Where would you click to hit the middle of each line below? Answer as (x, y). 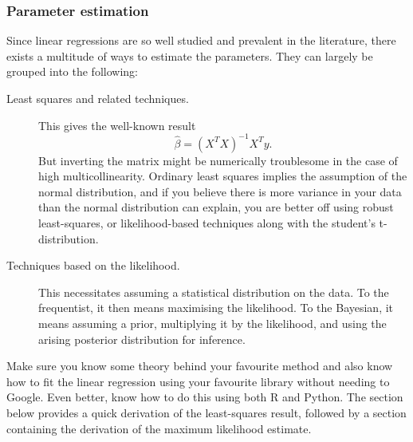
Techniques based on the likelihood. (93, 265)
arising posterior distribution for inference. (142, 339)
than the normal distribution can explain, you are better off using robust (216, 207)
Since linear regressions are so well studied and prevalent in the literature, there (201, 40)
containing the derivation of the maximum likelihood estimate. (159, 428)
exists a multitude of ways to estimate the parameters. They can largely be (190, 55)
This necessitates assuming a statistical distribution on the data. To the (214, 292)
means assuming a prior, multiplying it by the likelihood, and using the (212, 324)
